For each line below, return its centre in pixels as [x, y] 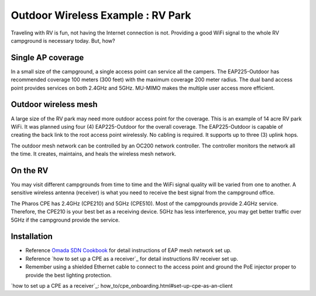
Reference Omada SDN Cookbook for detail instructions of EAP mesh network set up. [128, 250]
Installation [32, 237]
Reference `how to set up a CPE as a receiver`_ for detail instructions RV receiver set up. [132, 259]
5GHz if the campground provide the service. [65, 220]
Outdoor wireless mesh [54, 104]
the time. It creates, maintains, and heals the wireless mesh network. [94, 154]
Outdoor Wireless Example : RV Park [101, 15]
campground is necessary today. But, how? [63, 40]
